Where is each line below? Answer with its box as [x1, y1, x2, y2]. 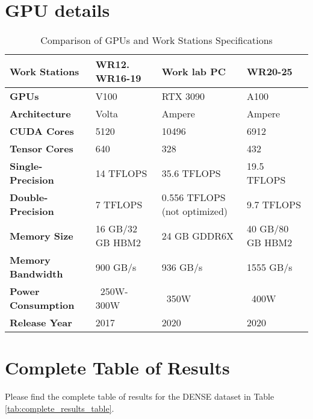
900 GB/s [95, 259, 137, 274]
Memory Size [10, 228, 73, 243]
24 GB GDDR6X [161, 228, 234, 243]
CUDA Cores [10, 124, 74, 138]
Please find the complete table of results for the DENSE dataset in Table [5, 390, 274, 403]
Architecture [10, 107, 71, 121]
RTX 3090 [161, 89, 205, 104]
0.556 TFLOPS [161, 190, 226, 205]
